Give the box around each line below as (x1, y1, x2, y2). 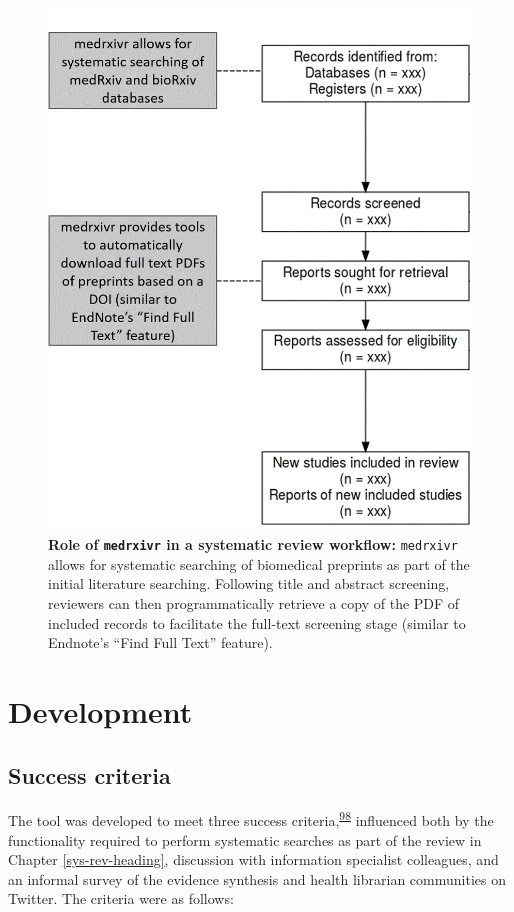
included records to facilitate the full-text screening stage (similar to (48, 612, 466, 633)
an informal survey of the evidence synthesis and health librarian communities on (8, 868, 506, 889)
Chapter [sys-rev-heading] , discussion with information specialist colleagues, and (8, 849, 499, 870)
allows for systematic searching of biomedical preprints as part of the (48, 553, 470, 574)
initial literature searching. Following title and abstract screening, (48, 573, 450, 594)
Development (8, 691, 193, 732)
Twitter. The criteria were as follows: (8, 888, 234, 909)
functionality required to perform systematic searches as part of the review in (8, 829, 482, 850)
